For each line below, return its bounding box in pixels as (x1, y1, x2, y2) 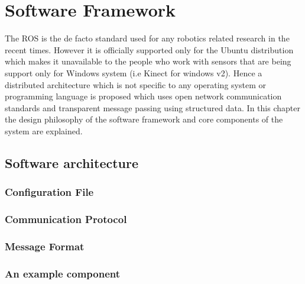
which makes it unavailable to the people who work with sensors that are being (5, 55, 291, 67)
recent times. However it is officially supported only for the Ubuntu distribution (5, 43, 294, 56)
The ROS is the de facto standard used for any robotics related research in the (5, 32, 290, 44)
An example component (5, 266, 121, 280)
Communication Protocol (5, 212, 127, 227)
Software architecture (5, 153, 139, 172)
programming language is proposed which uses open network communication (5, 90, 282, 102)
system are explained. (5, 124, 83, 137)
